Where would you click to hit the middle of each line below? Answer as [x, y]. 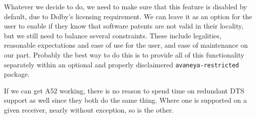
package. [17, 74]
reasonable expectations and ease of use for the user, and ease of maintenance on [126, 45]
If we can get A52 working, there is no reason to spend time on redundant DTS [124, 90]
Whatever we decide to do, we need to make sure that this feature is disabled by [126, 6]
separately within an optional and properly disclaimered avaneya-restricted [122, 64]
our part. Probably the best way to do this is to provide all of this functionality [124, 54]
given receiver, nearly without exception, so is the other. [89, 110]
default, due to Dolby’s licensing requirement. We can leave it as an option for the [128, 16]
